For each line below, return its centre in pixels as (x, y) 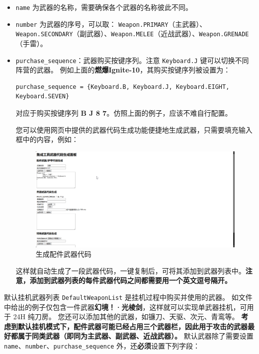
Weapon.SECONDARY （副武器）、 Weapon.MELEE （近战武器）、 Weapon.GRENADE (132, 34)
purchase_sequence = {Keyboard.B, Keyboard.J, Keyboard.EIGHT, (123, 87)
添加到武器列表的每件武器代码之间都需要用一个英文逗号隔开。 (130, 280)
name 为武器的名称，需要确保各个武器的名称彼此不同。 (104, 7)
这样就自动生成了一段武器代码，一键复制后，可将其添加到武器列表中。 (130, 270)
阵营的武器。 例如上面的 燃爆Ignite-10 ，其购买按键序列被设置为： (123, 70)
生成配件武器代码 (63, 254)
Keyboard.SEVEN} (43, 97)
